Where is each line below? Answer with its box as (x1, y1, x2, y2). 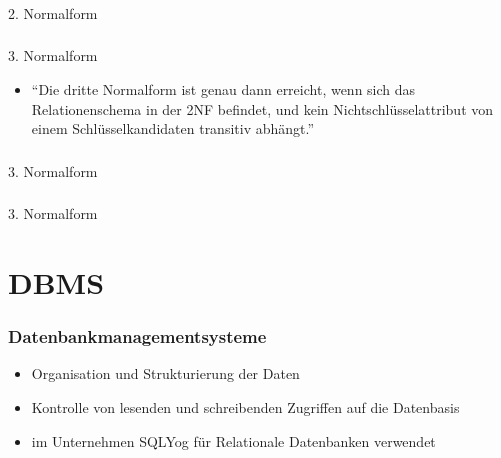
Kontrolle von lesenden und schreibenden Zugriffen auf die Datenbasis (31, 397, 460, 418)
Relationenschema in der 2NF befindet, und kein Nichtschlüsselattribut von (31, 98, 494, 119)
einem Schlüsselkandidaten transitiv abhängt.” (31, 118, 315, 139)
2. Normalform (8, 2, 98, 23)
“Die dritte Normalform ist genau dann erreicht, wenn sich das (31, 79, 416, 100)
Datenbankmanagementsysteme (8, 324, 267, 349)
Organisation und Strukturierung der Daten (31, 363, 300, 384)
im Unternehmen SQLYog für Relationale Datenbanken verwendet (31, 430, 436, 451)
